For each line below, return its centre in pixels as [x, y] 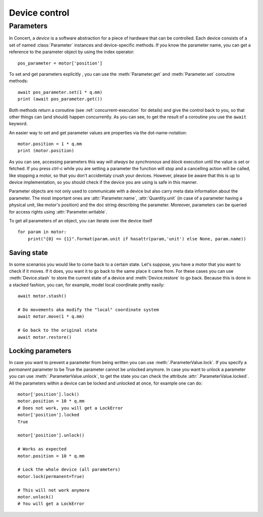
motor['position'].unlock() [51, 435]
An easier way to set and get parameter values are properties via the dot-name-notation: [98, 132]
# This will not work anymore [54, 490]
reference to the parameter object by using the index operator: [72, 52]
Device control [39, 13]
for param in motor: [42, 232]
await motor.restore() [45, 337]
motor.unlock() [36, 497]
